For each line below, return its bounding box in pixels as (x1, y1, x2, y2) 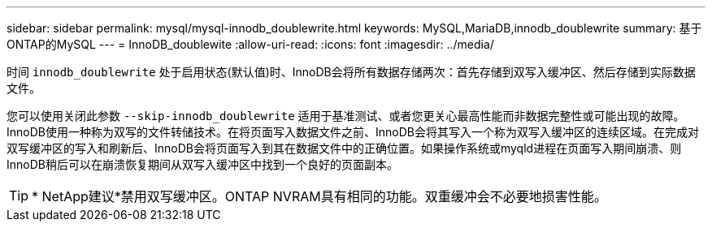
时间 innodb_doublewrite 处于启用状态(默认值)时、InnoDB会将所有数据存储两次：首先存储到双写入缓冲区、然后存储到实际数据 (7, 65, 696, 79)
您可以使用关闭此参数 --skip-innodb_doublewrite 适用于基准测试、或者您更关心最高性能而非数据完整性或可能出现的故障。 (7, 109, 685, 123)
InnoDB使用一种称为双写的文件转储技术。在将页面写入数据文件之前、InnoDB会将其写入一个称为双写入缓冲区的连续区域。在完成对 (7, 125, 699, 139)
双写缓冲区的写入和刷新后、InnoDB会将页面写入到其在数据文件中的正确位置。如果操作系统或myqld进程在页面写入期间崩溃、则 (7, 141, 682, 155)
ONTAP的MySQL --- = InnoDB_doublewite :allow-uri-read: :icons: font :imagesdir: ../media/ (7, 37, 494, 51)
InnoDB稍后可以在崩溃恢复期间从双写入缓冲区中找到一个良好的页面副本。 (7, 157, 398, 171)
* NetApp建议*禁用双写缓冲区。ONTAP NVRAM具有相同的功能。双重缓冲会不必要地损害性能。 (32, 188, 607, 204)
